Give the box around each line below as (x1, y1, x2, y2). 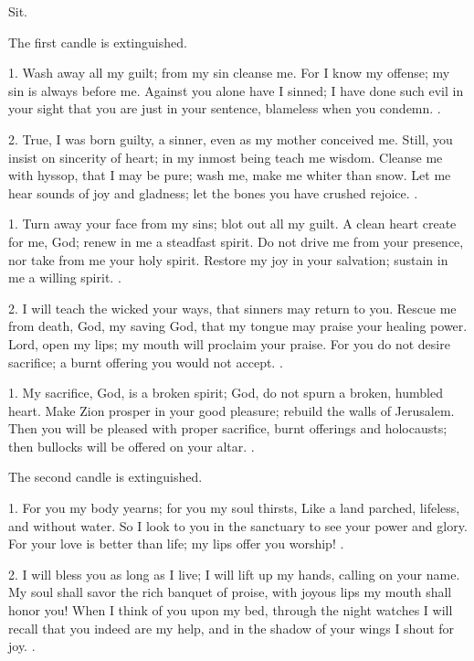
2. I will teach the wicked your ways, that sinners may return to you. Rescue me (8, 298, 457, 317)
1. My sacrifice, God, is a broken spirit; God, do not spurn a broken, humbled (8, 383, 443, 402)
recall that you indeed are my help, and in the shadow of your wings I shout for (8, 618, 455, 637)
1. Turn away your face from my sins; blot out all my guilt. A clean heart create (8, 214, 457, 233)
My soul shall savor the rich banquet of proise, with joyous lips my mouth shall (8, 582, 452, 602)
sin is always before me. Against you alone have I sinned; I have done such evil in (8, 80, 464, 100)
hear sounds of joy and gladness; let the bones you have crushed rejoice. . (8, 183, 418, 202)
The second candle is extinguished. (8, 467, 203, 486)
